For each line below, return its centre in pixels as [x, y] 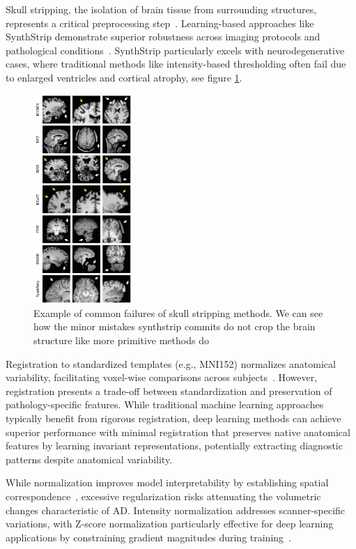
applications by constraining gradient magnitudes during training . [148, 537]
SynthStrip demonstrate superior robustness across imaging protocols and [163, 37]
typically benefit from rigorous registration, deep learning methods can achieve [173, 418]
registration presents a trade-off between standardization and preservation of [169, 391]
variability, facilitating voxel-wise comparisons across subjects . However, [162, 377]
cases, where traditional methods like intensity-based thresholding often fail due [176, 64]
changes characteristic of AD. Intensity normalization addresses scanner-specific [176, 510]
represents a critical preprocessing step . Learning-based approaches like [160, 23]
